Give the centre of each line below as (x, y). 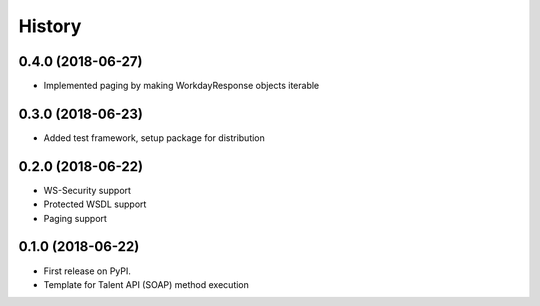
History (50, 26)
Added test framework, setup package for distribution (154, 137)
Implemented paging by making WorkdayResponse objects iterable (181, 86)
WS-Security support (87, 190)
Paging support (75, 218)
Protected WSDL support (95, 204)
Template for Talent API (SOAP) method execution (146, 284)
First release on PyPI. (87, 271)
